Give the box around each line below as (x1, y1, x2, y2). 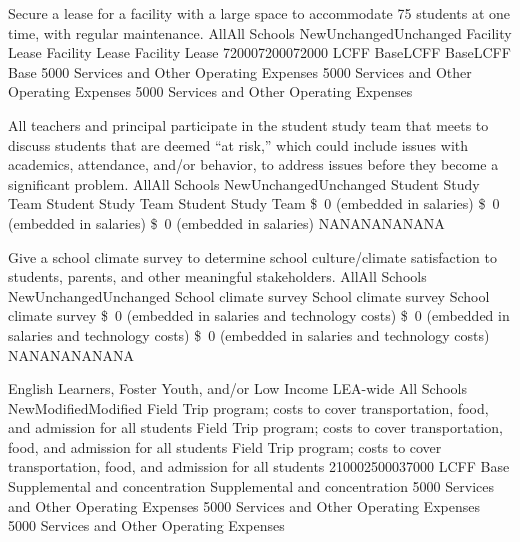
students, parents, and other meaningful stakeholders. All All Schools (8, 266, 427, 287)
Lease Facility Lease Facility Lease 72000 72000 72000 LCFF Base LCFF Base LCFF (8, 42, 511, 63)
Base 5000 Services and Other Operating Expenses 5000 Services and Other (8, 61, 472, 82)
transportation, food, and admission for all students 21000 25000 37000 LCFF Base (8, 456, 510, 477)
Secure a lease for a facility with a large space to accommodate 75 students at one (8, 3, 511, 23)
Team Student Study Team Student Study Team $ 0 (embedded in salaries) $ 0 (8, 193, 500, 214)
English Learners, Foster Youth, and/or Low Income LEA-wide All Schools (8, 378, 468, 399)
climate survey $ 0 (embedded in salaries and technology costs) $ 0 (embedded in (8, 305, 510, 326)
